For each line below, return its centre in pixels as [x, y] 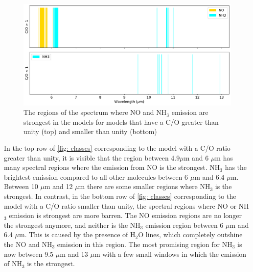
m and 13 [74, 254]
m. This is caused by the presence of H [77, 234]
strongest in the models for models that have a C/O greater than [121, 122]
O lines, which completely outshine [190, 234]
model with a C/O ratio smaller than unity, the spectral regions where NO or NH [126, 205]
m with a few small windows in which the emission [170, 254]
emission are [190, 112]
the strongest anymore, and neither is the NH [72, 225]
